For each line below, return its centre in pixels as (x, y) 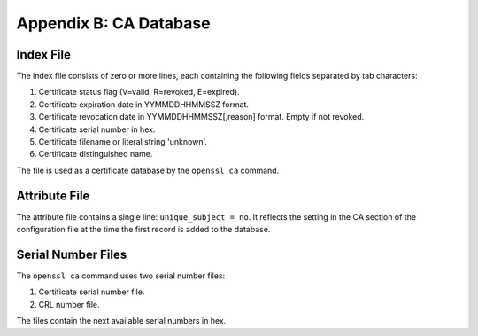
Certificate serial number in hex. (97, 129)
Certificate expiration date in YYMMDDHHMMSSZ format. (144, 104)
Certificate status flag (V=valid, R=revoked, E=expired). (139, 92)
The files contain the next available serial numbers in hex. (121, 321)
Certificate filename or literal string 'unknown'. (123, 142)
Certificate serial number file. (92, 292)
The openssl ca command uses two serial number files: (121, 276)
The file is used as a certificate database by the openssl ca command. (148, 170)
